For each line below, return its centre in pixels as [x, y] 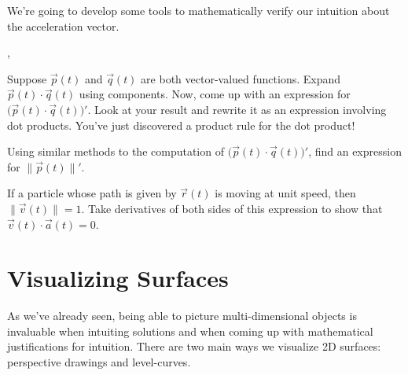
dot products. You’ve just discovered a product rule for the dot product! [181, 125]
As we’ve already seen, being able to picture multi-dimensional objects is [182, 316]
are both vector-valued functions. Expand [241, 78]
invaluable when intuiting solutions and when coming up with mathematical [190, 331]
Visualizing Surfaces [118, 278]
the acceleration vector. [63, 26]
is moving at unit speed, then [285, 193]
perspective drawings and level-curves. [99, 362]
